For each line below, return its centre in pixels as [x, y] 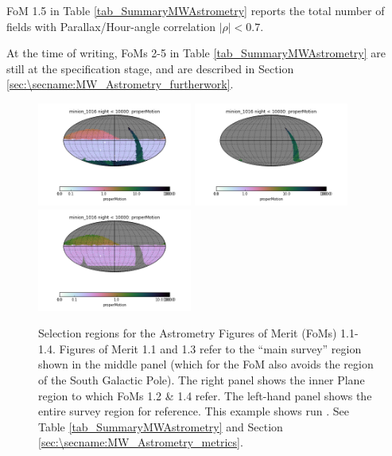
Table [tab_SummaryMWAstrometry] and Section [161, 426]
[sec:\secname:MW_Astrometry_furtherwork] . [120, 84]
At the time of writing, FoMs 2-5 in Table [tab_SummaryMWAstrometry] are [196, 53]
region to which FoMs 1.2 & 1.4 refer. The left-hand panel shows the [205, 395]
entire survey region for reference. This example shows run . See [194, 411]
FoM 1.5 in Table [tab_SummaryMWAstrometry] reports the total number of [196, 10]
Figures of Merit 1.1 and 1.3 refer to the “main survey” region [210, 348]
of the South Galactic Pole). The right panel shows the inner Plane [202, 379]
